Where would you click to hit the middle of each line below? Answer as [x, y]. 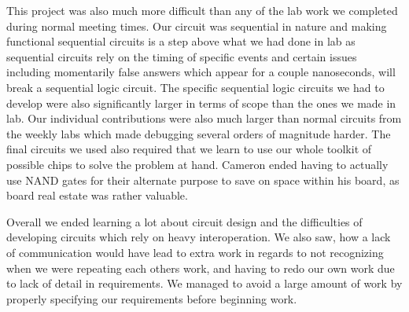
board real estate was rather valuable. [97, 195]
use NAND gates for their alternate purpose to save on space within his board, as [203, 180]
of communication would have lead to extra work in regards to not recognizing [195, 252]
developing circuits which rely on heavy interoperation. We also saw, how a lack [199, 237]
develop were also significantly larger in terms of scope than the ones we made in [201, 103]
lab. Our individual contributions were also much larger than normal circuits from [204, 118]
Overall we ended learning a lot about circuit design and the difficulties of [184, 221]
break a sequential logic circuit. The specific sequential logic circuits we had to [195, 87]
